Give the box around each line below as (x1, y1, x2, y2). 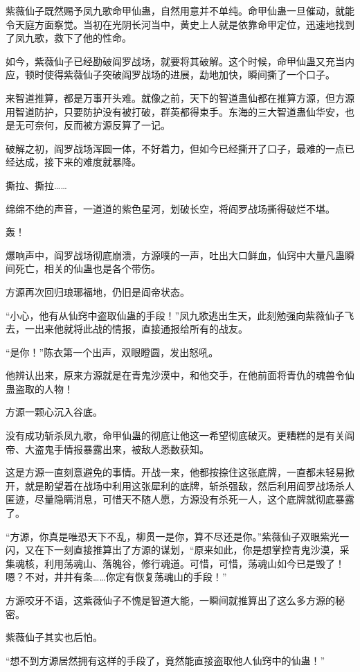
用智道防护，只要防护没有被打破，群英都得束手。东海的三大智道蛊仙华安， (6, 104, 345, 118)
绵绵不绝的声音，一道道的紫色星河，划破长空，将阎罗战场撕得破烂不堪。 (6, 201, 335, 215)
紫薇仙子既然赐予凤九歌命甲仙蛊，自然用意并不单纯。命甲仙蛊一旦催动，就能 (6, 3, 354, 17)
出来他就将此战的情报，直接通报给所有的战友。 (34, 321, 248, 336)
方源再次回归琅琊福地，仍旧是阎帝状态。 (6, 284, 190, 299)
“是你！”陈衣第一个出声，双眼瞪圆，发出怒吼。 (6, 344, 219, 359)
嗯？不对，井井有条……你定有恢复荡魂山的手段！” (6, 569, 227, 584)
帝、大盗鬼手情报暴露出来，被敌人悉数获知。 (6, 441, 209, 456)
